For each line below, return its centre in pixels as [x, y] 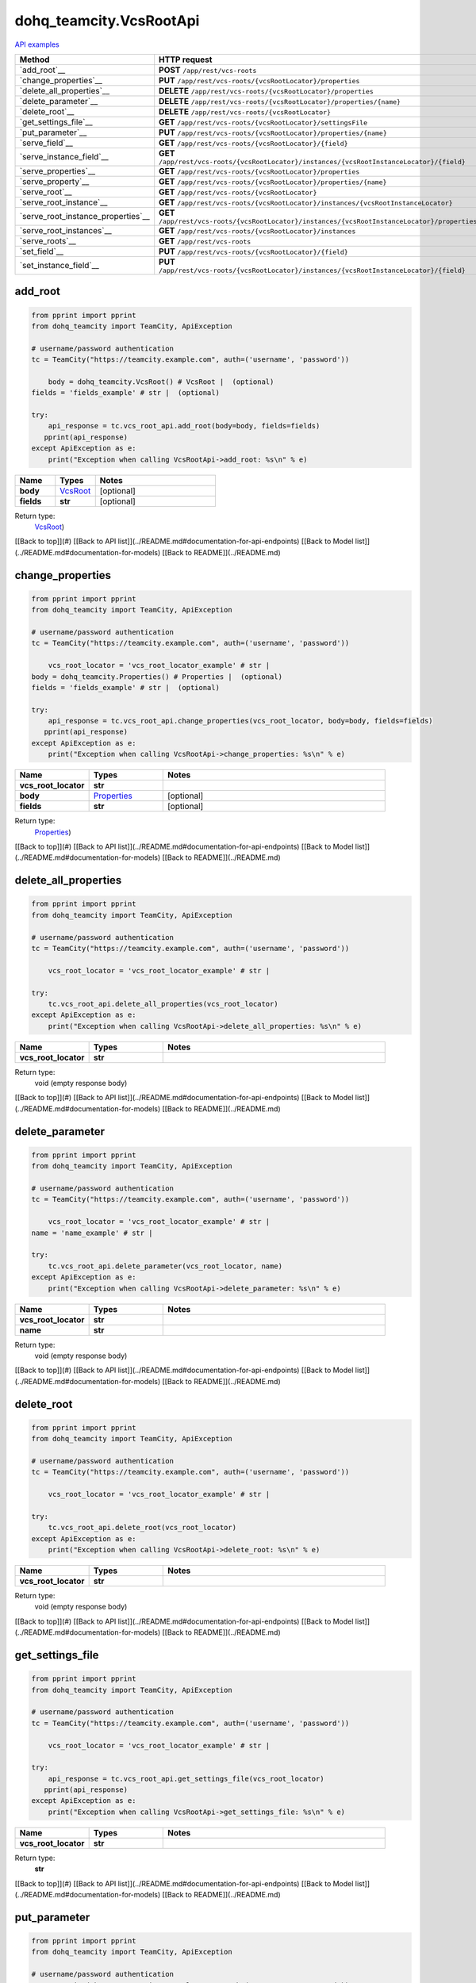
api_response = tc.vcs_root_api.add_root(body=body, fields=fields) [184, 426]
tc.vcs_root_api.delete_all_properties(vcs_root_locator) [163, 1004]
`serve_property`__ [54, 181]
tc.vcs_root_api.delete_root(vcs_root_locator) [142, 1528]
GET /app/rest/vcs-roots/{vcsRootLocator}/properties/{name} [273, 181]
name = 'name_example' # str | [92, 1233]
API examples [37, 44]
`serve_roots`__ [48, 240]
